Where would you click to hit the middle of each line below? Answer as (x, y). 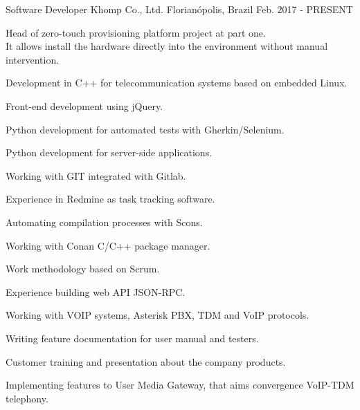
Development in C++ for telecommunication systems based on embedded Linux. (177, 83)
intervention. (33, 59)
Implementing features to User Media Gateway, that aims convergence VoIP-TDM (180, 385)
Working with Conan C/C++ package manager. (108, 245)
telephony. (27, 398)
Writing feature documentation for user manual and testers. (132, 338)
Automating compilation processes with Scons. (104, 222)
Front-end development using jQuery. (84, 105)
